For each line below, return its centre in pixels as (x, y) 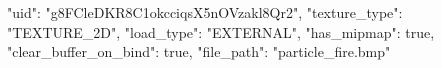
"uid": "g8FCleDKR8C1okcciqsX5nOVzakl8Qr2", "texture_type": (205, 12)
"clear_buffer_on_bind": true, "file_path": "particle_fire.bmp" (199, 51)
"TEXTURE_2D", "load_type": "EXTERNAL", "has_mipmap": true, (221, 31)
